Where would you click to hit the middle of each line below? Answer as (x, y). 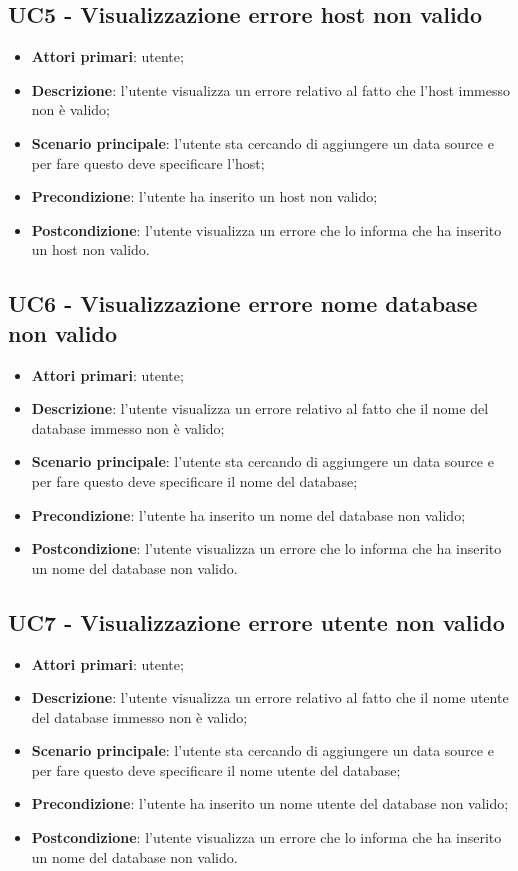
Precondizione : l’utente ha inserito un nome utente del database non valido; (270, 803)
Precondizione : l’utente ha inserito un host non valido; (204, 196)
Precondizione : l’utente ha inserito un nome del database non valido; (248, 514)
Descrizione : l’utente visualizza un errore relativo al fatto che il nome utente (270, 697)
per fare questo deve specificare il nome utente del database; (216, 769)
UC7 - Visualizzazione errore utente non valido (256, 621)
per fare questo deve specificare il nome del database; (194, 480)
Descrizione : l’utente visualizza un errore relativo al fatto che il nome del (260, 408)
